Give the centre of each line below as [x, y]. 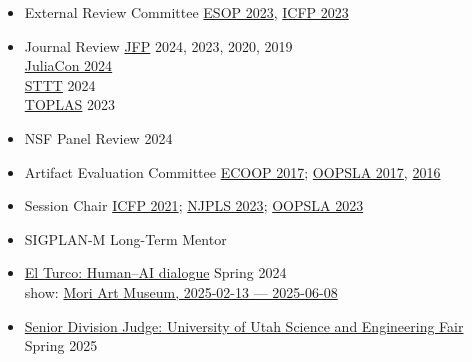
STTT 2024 [60, 84]
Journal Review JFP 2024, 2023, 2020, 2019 [158, 45]
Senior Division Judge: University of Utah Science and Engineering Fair [244, 325]
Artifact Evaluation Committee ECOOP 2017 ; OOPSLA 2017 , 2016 [232, 171]
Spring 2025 [61, 345]
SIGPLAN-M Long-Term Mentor [125, 238]
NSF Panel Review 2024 [98, 137]
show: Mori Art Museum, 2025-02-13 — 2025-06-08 [181, 291]
